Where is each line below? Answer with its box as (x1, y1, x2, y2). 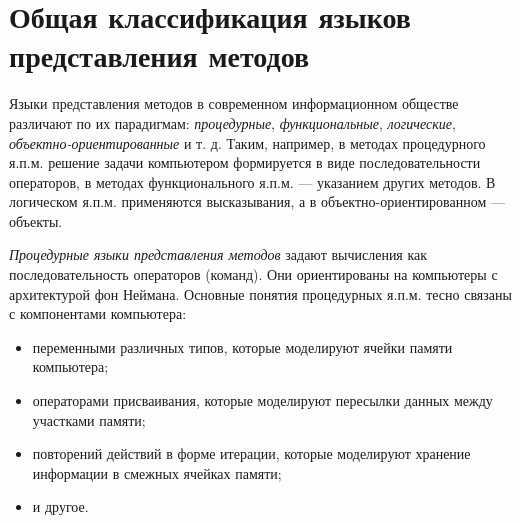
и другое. (32, 496, 89, 517)
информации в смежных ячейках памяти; (32, 462, 282, 483)
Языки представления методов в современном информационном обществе (9, 93, 459, 114)
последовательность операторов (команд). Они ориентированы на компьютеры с (9, 264, 498, 285)
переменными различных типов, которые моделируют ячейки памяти (32, 336, 453, 357)
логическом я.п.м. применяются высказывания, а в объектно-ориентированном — (9, 191, 505, 212)
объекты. (9, 210, 63, 231)
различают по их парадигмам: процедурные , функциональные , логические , (9, 112, 456, 133)
